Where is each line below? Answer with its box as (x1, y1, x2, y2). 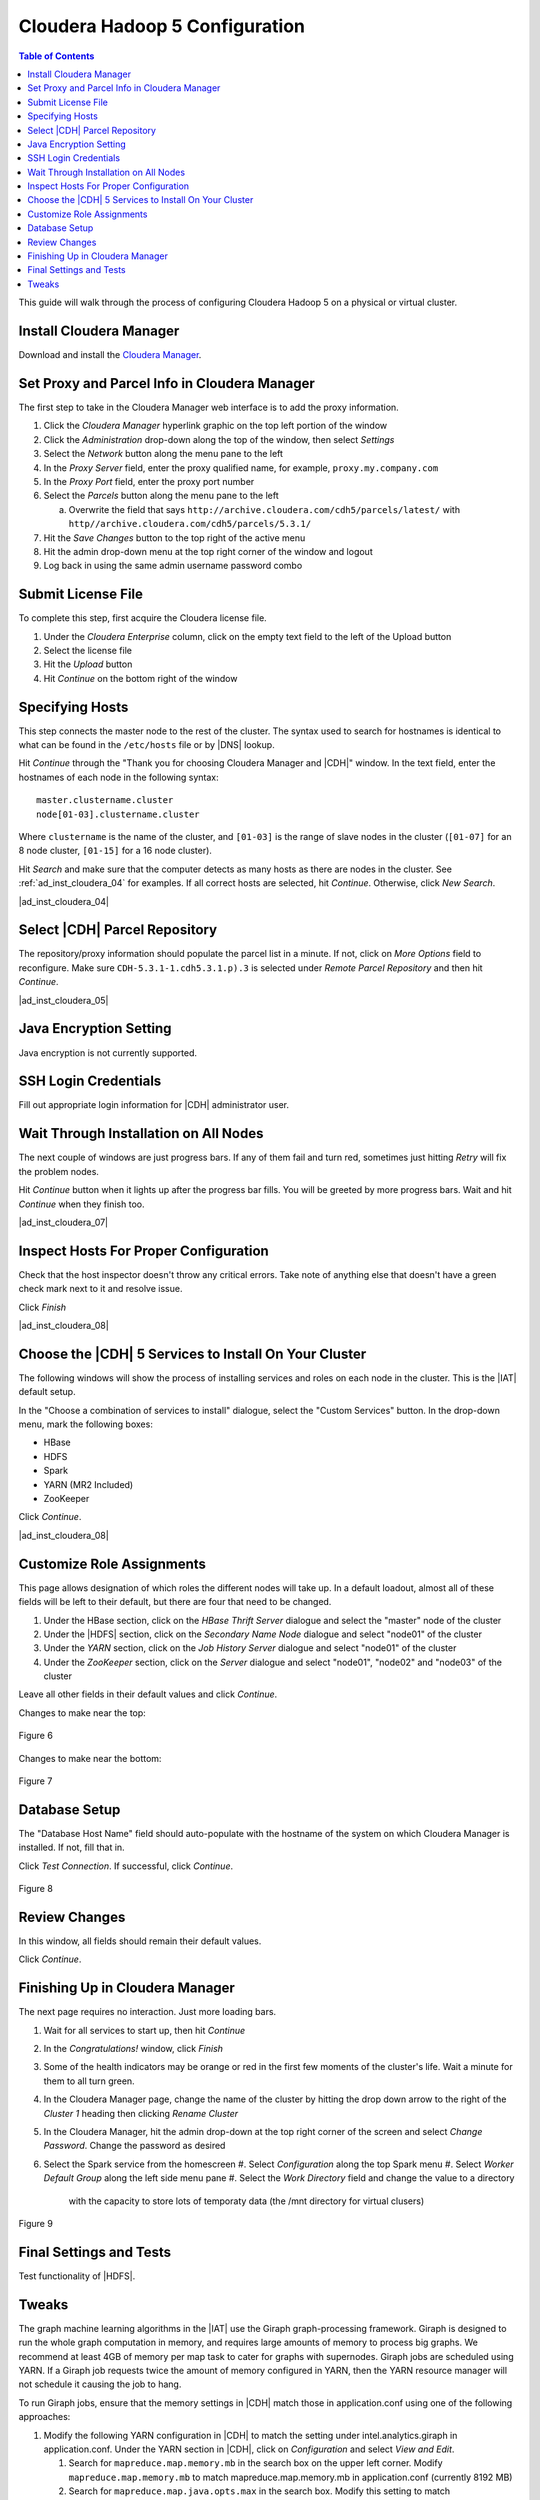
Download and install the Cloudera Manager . (18, 349, 202, 361)
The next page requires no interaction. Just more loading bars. (18, 2006, 277, 2018)
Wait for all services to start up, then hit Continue (43, 2024, 246, 2036)
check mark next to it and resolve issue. (18, 1283, 183, 1295)
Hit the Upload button (43, 658, 133, 670)
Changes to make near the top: (18, 1706, 147, 1719)
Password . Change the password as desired (43, 2140, 226, 2152)
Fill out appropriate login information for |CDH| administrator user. (18, 1099, 290, 1111)
